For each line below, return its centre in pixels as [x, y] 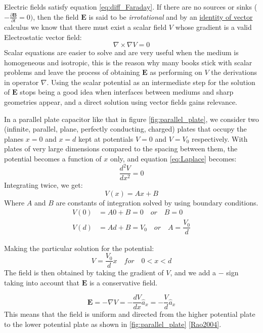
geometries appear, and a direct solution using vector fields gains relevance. [121, 102]
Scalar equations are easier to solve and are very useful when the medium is [121, 52]
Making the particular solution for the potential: [79, 248]
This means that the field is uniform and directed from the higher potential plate [130, 314]
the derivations [234, 72]
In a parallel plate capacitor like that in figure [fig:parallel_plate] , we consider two [131, 119]
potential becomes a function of [53, 159]
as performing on [176, 72]
